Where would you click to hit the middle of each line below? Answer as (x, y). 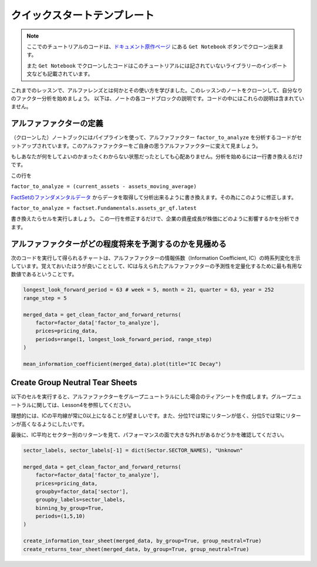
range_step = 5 (45, 298)
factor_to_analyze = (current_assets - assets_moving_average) (104, 186)
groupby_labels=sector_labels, (80, 500)
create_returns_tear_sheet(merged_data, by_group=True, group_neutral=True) (136, 549)
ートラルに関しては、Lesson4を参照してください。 (72, 405)
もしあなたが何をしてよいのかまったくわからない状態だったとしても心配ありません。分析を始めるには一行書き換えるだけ (157, 156)
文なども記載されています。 (60, 74)
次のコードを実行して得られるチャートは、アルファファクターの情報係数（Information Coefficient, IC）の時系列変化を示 (156, 258)
